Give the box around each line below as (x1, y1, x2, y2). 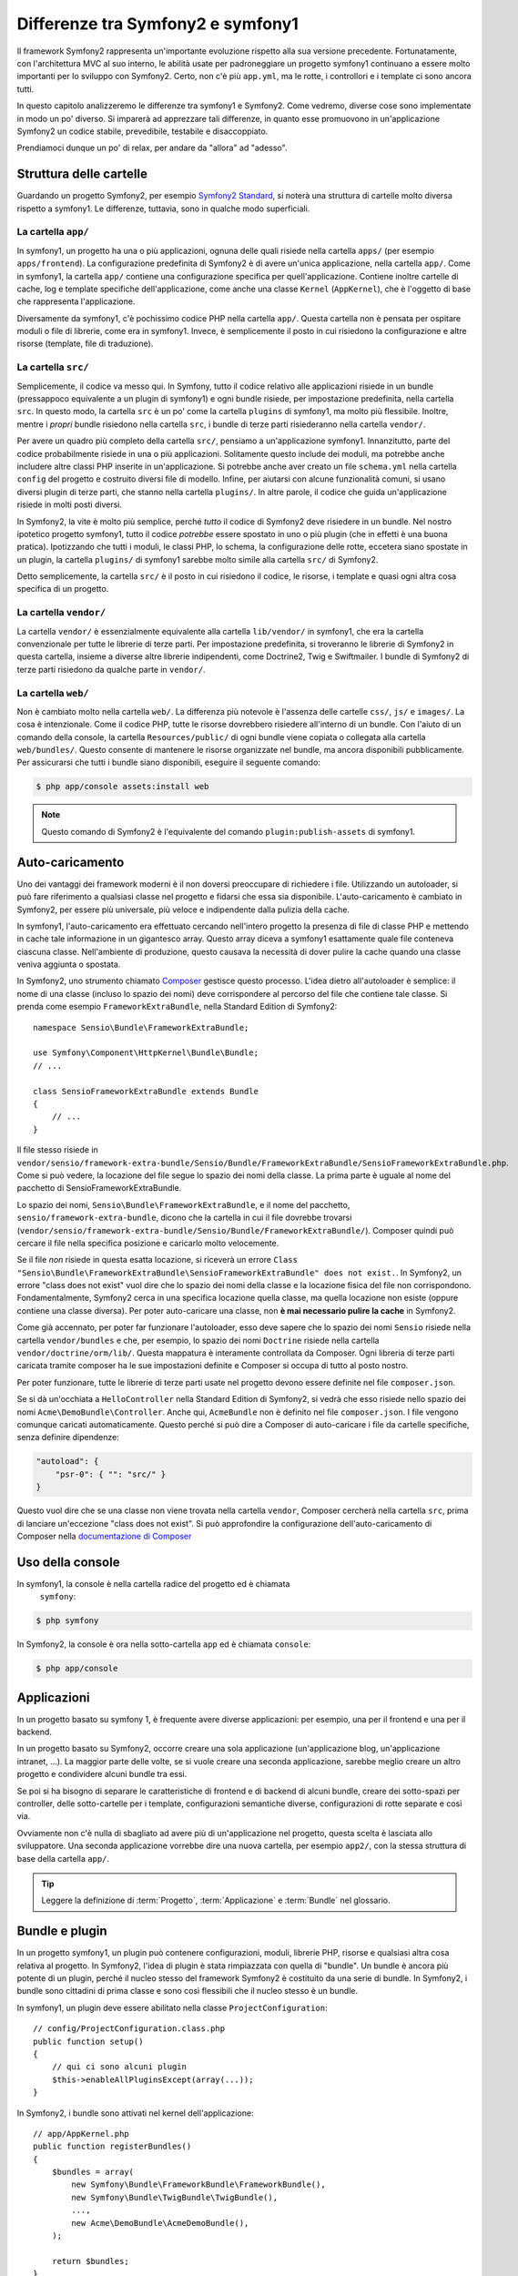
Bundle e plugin (16, 1924, 107, 1939)
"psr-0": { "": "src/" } (55, 1468, 167, 1479)
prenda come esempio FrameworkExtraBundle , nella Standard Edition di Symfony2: (16, 1001, 338, 1012)
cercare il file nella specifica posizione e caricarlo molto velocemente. (16, 1237, 279, 1248)
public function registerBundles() (33, 2141, 192, 2152)
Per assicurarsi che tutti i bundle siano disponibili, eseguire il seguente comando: (16, 757, 320, 768)
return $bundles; (51, 2256, 129, 2266)
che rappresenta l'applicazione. (16, 296, 136, 307)
